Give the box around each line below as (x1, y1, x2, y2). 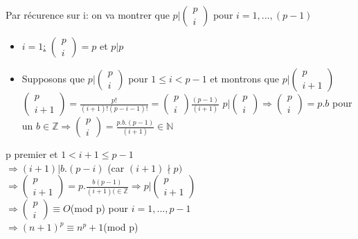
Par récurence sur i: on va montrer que (6, 8, 170, 21)
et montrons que (210, 71, 279, 85)
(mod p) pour (70, 201, 129, 215)
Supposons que (21, 71, 85, 85)
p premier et (6, 147, 58, 161)
